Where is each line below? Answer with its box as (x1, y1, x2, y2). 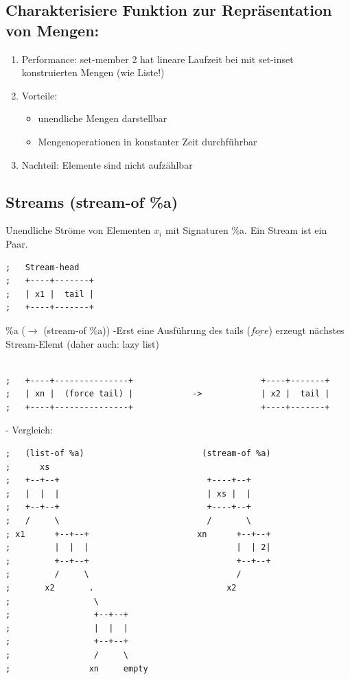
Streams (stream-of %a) (5, 191, 178, 212)
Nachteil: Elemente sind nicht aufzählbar (21, 157, 193, 171)
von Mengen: (5, 19, 100, 40)
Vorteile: (21, 88, 58, 102)
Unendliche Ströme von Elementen (5, 223, 151, 237)
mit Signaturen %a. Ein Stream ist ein (165, 223, 327, 237)
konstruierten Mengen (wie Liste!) (21, 65, 165, 80)
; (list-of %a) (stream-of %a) (5, 449, 271, 459)
